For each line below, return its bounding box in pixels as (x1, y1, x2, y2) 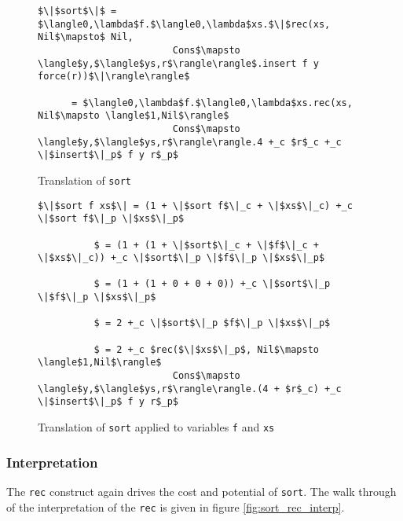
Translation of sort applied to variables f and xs (38, 419, 275, 435)
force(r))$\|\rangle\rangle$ (38, 71, 190, 83)
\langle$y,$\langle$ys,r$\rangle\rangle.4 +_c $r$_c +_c (38, 136, 342, 148)
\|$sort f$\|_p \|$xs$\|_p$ (38, 213, 185, 225)
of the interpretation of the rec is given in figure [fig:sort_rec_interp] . (6, 498, 345, 515)
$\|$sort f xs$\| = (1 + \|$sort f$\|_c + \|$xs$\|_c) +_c (38, 200, 353, 211)
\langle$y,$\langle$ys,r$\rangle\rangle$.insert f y (38, 57, 319, 69)
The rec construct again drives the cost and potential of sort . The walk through (6, 482, 397, 499)
